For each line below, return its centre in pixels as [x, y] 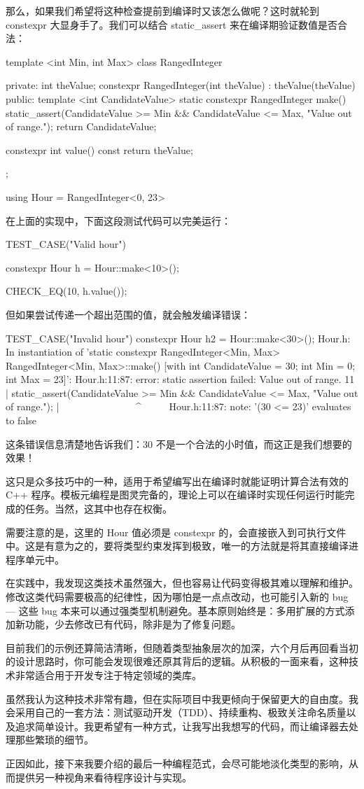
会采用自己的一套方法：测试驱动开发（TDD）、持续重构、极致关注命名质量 [176, 712]
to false [21, 420]
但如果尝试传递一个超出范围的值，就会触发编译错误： [128, 314]
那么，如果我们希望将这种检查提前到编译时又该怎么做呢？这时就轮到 [162, 11]
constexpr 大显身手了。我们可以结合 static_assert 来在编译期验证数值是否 [172, 24]
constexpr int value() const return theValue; [99, 149]
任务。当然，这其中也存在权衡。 [98, 509]
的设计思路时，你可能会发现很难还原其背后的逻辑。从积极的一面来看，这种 [177, 661]
